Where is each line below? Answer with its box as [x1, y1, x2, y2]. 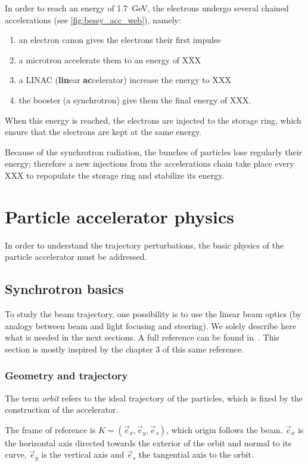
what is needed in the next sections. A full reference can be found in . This [5, 331, 279, 344]
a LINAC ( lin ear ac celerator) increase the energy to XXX [18, 73, 231, 86]
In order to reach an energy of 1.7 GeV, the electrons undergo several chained [5, 2, 289, 14]
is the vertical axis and [41, 448, 125, 461]
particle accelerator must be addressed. [5, 250, 147, 263]
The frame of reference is [5, 423, 96, 436]
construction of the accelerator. [5, 403, 119, 416]
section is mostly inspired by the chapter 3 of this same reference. [5, 342, 244, 355]
